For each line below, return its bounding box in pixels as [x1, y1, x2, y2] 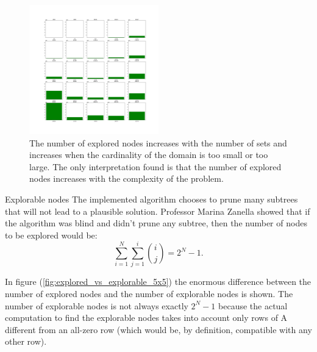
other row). [5, 335, 47, 348]
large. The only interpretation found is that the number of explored [29, 160, 282, 173]
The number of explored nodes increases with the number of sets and [29, 136, 287, 149]
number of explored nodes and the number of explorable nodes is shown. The [5, 287, 293, 300]
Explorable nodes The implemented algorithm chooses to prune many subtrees [5, 192, 298, 205]
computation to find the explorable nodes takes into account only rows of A [5, 311, 288, 324]
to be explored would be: [5, 228, 98, 241]
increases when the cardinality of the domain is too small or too [29, 148, 268, 161]
